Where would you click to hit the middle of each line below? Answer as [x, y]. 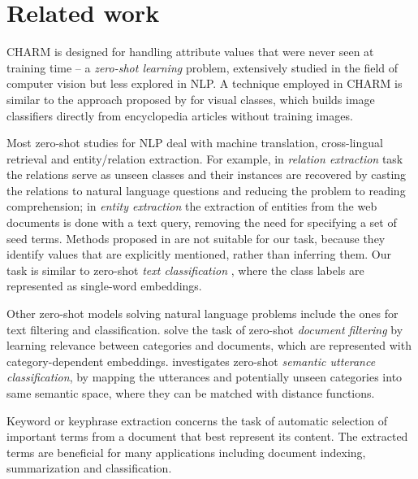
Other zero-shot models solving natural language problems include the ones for [203, 314]
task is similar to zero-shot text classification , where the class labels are [185, 270]
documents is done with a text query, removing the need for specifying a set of [202, 222]
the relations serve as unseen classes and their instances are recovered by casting [207, 174]
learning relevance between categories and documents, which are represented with [209, 345]
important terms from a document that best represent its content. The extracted [207, 436]
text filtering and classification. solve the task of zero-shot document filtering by [205, 329]
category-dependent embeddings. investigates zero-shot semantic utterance [191, 361]
